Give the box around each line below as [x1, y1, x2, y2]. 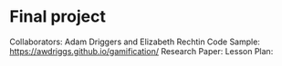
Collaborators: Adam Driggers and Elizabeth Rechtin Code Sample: [9, 36, 260, 47]
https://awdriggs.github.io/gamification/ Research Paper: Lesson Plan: [9, 45, 274, 56]
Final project [9, 6, 107, 27]
